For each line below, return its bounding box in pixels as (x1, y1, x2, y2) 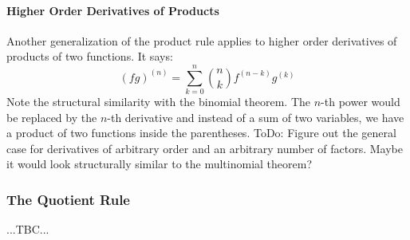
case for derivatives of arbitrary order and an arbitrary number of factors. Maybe (6, 140, 403, 156)
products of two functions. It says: (6, 48, 173, 65)
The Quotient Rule (6, 190, 130, 209)
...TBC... (6, 221, 49, 238)
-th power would (321, 93, 400, 110)
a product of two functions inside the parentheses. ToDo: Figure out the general (6, 124, 396, 141)
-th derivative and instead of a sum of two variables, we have (107, 108, 404, 125)
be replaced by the (6, 108, 97, 125)
